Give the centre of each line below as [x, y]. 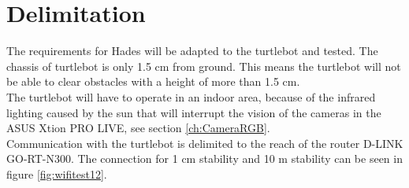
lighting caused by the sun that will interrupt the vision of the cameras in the [194, 112]
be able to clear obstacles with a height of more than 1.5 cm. [153, 81]
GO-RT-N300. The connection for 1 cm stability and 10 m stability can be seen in [204, 159]
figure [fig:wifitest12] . [57, 173]
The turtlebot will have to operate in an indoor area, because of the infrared [191, 96]
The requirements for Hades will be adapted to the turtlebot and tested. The [192, 51]
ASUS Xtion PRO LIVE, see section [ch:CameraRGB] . [138, 128]
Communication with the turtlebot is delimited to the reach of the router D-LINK [205, 143]
